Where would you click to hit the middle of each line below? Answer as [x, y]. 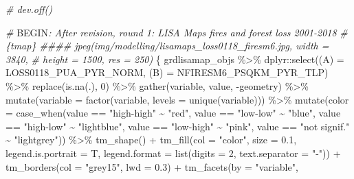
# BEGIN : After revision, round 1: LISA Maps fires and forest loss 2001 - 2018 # [177, 32]
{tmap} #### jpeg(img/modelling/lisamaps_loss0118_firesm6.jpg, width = [167, 46]
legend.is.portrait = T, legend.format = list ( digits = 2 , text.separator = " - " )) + [173, 153]
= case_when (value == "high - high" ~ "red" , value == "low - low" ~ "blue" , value [173, 113]
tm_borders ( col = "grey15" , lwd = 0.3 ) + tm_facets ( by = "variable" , [152, 166]
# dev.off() [29, 9]
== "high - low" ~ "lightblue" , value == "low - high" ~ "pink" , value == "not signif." [178, 126]
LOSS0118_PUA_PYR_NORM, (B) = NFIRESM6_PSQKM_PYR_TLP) [167, 72]
